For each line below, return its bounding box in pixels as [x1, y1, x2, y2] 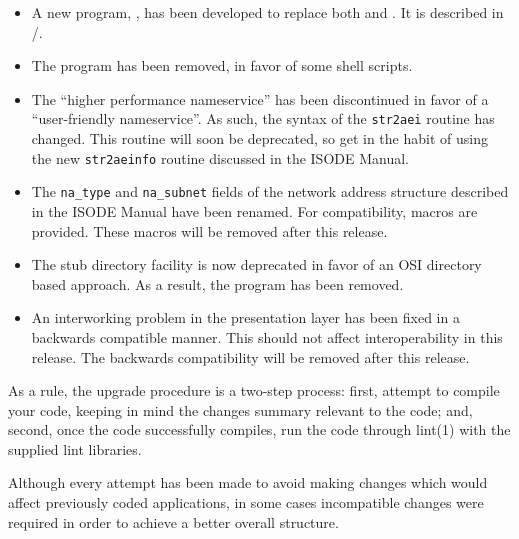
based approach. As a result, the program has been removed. [31, 273, 404, 294]
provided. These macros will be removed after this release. [31, 220, 388, 241]
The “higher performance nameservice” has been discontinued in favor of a [31, 88, 489, 109]
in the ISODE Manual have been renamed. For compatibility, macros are [31, 200, 478, 221]
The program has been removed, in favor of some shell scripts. [31, 55, 413, 76]
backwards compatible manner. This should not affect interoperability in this [31, 326, 503, 347]
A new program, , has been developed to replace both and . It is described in [31, 2, 504, 22]
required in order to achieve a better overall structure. [8, 511, 339, 532]
